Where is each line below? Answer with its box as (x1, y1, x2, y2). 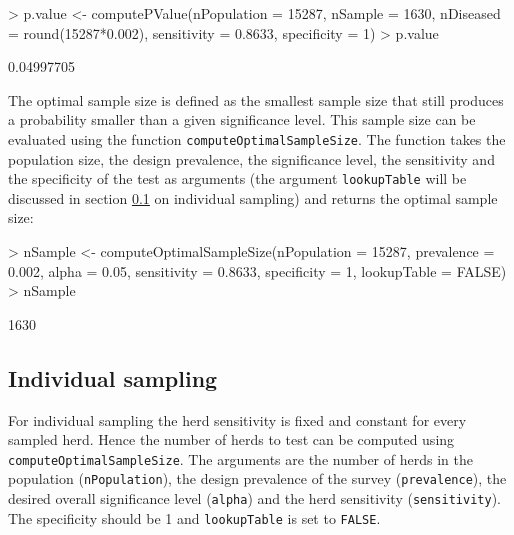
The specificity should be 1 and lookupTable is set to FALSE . (8, 507, 381, 528)
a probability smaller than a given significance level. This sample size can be (8, 109, 476, 130)
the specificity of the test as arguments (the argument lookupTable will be (8, 168, 467, 189)
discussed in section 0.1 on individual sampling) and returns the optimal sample (8, 187, 498, 208)
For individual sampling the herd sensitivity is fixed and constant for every (8, 409, 467, 430)
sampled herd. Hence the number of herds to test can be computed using (8, 429, 455, 450)
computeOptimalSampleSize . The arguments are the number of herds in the (8, 448, 473, 469)
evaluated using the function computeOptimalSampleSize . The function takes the (8, 128, 506, 149)
